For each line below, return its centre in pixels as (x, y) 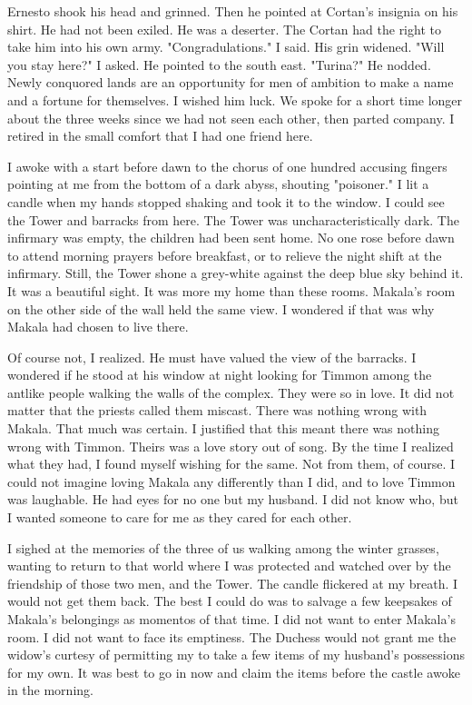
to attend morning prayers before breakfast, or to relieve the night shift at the (225, 255)
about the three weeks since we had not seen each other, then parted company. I (231, 118)
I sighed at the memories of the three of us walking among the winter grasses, (223, 547)
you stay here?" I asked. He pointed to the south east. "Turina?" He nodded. (219, 64)
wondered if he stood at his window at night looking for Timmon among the (220, 375)
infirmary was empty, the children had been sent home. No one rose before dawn (231, 238)
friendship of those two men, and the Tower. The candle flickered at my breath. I (233, 583)
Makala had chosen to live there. (98, 327)
